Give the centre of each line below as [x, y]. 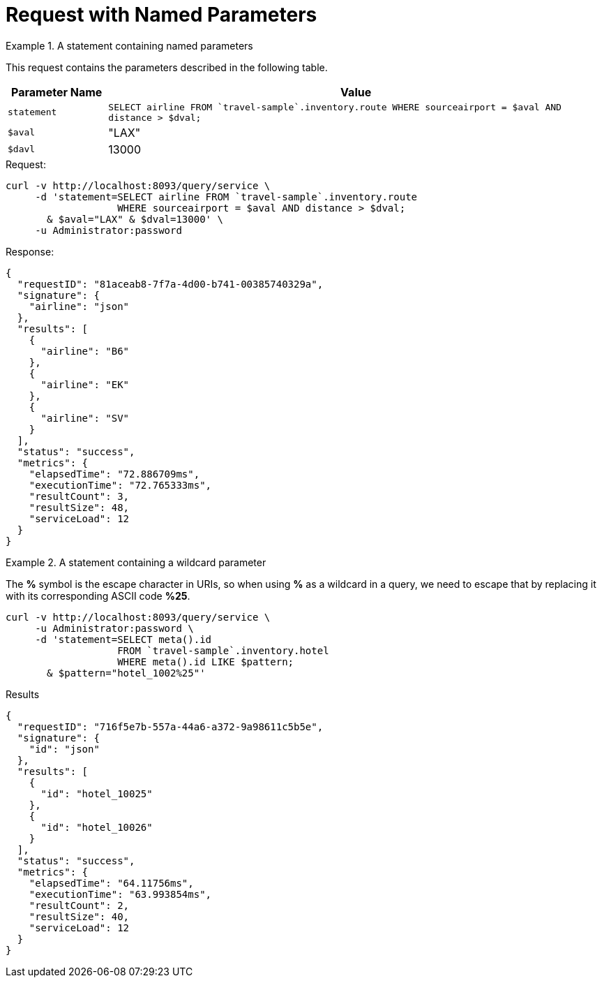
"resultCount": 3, [79, 496]
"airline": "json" [79, 306]
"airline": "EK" [85, 384]
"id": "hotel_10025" [97, 793]
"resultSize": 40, [79, 916]
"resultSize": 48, [79, 507]
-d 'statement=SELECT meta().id [123, 639]
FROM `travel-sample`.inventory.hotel [223, 650]
